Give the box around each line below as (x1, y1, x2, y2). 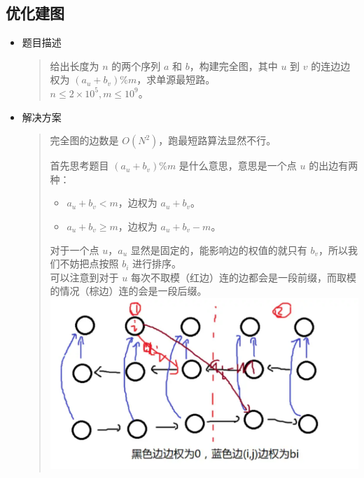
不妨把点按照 (59, 256, 119, 271)
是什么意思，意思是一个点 (178, 158, 297, 173)
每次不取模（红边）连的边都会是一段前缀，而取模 (130, 269, 356, 284)
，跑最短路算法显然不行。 (158, 133, 276, 148)
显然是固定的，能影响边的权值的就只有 (130, 242, 307, 257)
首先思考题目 (50, 158, 109, 173)
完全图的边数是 (50, 133, 119, 148)
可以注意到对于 (50, 269, 119, 284)
